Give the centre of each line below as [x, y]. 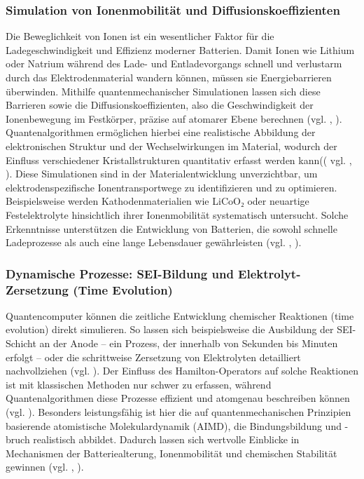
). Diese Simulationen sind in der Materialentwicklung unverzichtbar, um [162, 174]
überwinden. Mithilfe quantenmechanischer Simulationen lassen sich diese [163, 91]
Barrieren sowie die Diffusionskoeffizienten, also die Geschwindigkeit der [160, 105]
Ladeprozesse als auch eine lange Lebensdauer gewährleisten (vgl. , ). [154, 242]
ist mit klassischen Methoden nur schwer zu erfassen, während [139, 384]
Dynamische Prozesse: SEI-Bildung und [120, 273]
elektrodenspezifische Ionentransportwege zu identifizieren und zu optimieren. [171, 187]
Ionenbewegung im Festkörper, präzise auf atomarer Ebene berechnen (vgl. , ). [174, 118]
